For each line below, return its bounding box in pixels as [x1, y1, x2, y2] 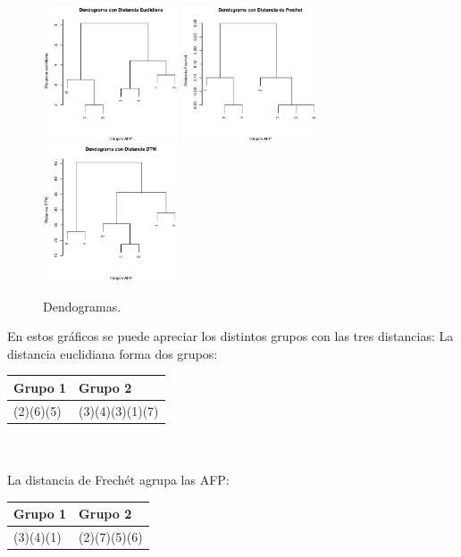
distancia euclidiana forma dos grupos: [7, 344, 218, 362]
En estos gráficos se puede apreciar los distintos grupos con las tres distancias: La [7, 327, 454, 345]
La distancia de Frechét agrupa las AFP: [7, 470, 230, 488]
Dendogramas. [43, 296, 122, 315]
